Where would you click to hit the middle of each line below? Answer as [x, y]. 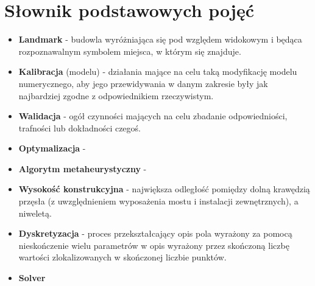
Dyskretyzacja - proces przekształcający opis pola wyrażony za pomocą [155, 233]
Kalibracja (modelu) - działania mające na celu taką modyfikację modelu [158, 71]
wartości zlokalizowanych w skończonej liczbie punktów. [122, 257]
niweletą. [35, 213]
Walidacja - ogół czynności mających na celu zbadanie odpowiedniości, [153, 116]
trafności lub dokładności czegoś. [80, 127]
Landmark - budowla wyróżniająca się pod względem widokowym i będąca [160, 39]
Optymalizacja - [52, 148]
